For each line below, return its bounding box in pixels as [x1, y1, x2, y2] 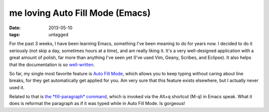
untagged [48, 31, 68, 37]
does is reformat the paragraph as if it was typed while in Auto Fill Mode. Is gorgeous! [9, 101, 185, 107]
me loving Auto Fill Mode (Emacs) [9, 7, 151, 18]
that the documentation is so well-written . [9, 61, 95, 67]
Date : [9, 25, 21, 31]
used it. [9, 84, 25, 90]
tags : [9, 31, 20, 37]
